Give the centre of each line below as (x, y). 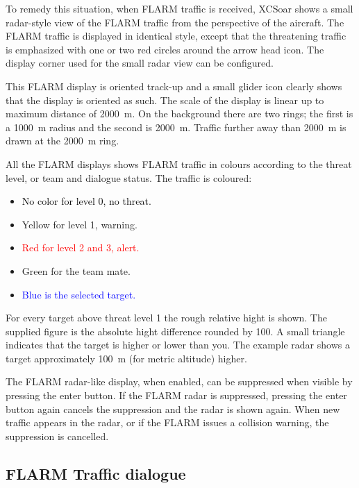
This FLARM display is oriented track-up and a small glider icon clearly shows (174, 86)
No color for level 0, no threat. (86, 201)
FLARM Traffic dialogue (96, 473)
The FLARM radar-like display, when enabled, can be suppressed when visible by (179, 381)
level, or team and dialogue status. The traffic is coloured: (129, 177)
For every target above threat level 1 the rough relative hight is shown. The (166, 318)
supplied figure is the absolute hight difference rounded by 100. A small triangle (175, 331)
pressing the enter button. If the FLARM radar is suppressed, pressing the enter (176, 395)
